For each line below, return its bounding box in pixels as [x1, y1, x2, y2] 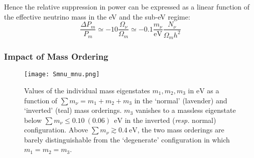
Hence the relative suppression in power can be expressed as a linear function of [4, 2, 250, 12]
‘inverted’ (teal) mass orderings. [24, 105, 122, 115]
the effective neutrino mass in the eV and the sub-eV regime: [4, 11, 190, 22]
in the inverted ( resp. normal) [124, 114, 216, 125]
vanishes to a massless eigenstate [135, 105, 236, 115]
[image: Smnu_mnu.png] [24, 71, 100, 78]
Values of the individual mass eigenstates [24, 85, 150, 95]
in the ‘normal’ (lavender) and [134, 95, 227, 105]
